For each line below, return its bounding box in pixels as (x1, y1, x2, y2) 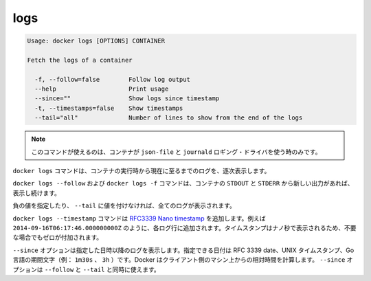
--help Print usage (34, 85, 169, 93)
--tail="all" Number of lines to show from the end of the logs (34, 114, 303, 122)
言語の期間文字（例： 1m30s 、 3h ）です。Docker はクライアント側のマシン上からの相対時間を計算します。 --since (12, 256, 346, 264)
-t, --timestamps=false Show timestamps (34, 104, 183, 112)
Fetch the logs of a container (27, 56, 133, 64)
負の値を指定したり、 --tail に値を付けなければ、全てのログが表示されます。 (12, 201, 236, 210)
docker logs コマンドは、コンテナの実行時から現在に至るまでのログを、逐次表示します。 (12, 167, 271, 175)
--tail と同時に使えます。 (82, 265, 161, 273)
